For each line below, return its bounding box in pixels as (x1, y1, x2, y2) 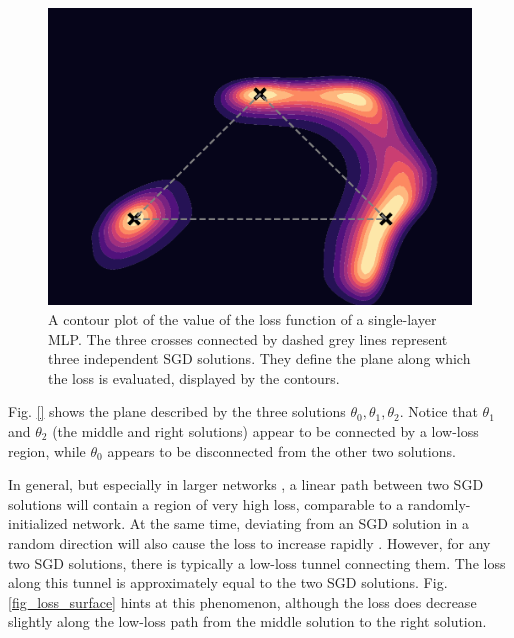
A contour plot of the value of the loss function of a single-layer (48, 309, 437, 330)
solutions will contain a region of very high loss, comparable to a (8, 493, 404, 514)
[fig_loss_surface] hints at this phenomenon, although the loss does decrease (8, 591, 477, 612)
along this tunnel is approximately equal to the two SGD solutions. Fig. (8, 572, 448, 593)
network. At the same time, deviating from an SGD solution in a (72, 513, 469, 534)
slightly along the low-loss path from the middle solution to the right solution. (8, 611, 487, 632)
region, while (8, 440, 86, 461)
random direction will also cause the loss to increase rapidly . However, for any (8, 532, 491, 553)
